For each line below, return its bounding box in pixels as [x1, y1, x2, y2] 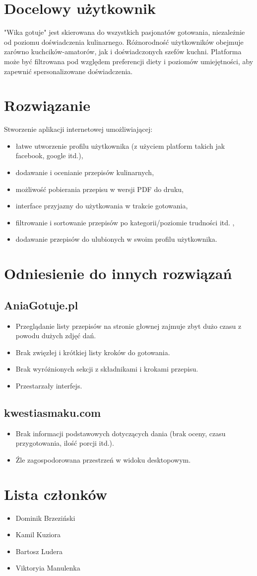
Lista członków [4, 483, 107, 504]
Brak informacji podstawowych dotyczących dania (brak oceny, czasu [15, 428, 226, 438]
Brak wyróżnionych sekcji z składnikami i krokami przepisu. [15, 364, 198, 374]
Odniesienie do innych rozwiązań [4, 263, 232, 284]
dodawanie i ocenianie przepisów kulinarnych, [15, 167, 154, 177]
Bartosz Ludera [15, 546, 63, 556]
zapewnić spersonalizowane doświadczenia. [4, 66, 133, 76]
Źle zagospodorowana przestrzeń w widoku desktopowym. [15, 454, 191, 465]
